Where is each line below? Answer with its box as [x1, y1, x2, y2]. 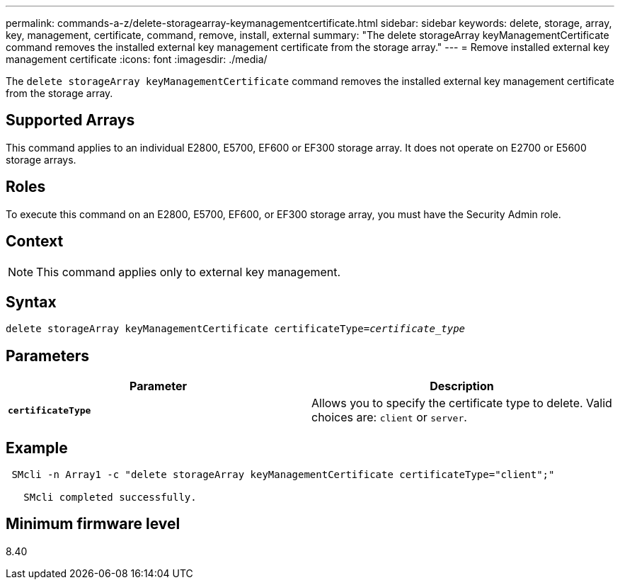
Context [6, 232, 64, 251]
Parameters [6, 346, 89, 365]
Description [430, 379, 494, 394]
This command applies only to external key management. [36, 264, 341, 279]
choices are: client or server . [311, 410, 467, 425]
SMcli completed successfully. [23, 492, 197, 504]
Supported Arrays [6, 111, 135, 130]
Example [6, 438, 68, 457]
